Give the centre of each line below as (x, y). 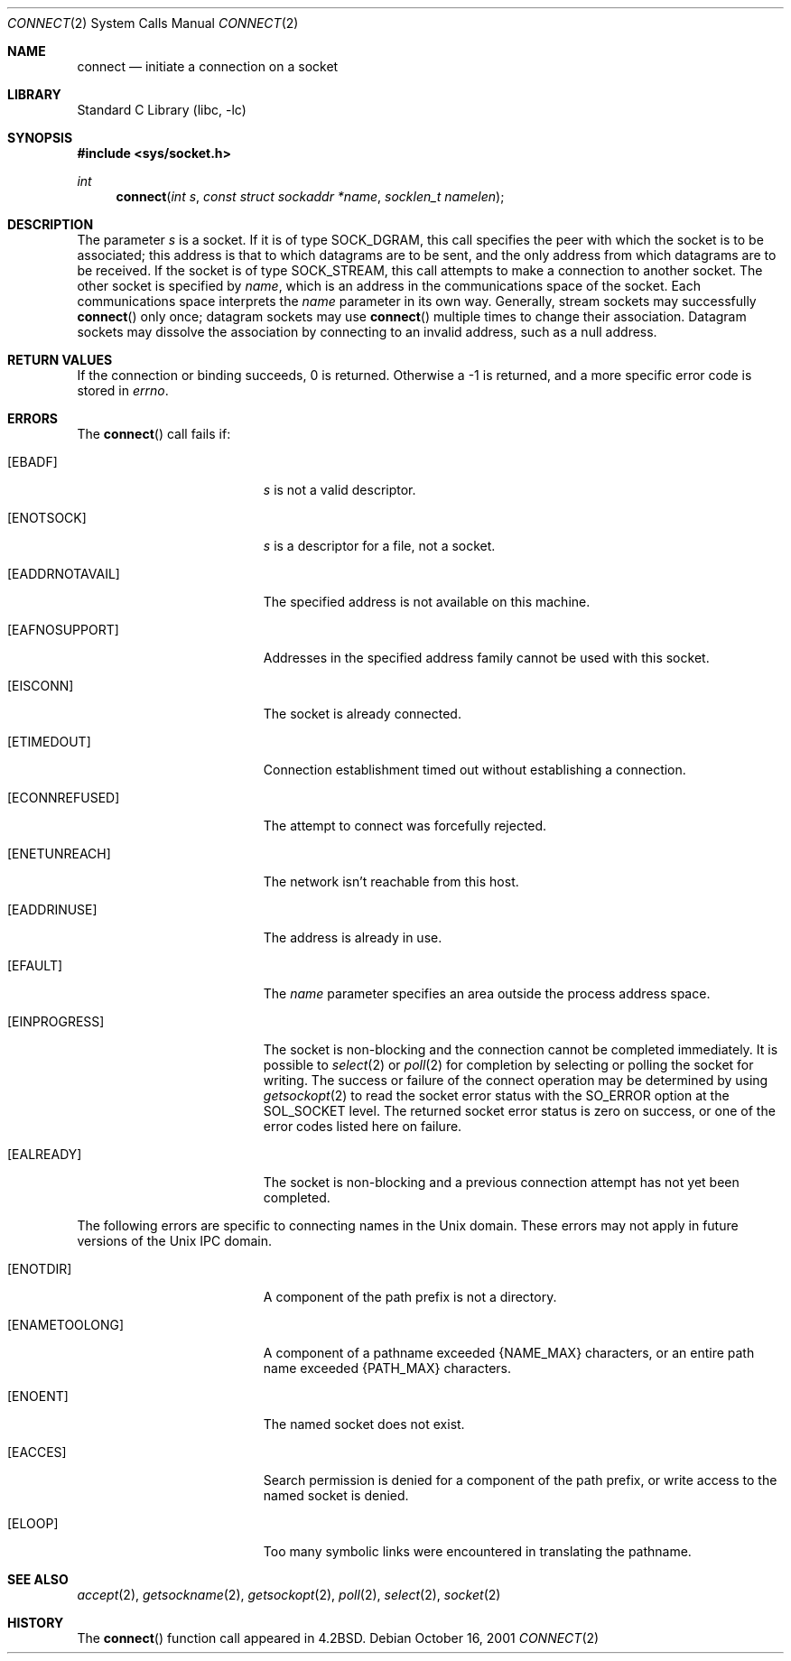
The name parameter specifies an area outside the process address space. (487, 993)
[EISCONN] (41, 686)
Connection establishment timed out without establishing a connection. (475, 770)
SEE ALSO (38, 1579)
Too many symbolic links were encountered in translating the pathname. (477, 1551)
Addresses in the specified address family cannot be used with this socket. (486, 658)
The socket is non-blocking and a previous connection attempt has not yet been (501, 1182)
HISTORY (36, 1623)
